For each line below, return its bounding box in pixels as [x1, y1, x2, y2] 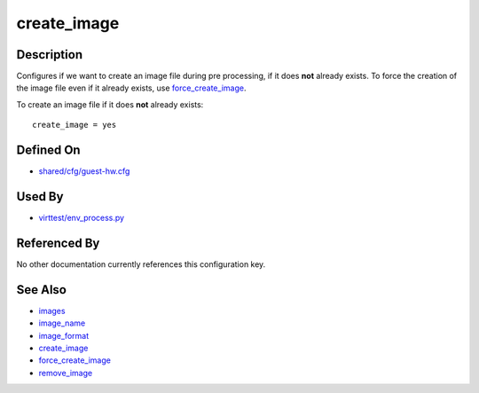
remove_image [38, 367, 93, 378]
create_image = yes [32, 120, 117, 130]
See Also [16, 282, 67, 297]
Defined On [16, 143, 81, 158]
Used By [16, 189, 64, 204]
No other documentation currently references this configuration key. [16, 258, 266, 270]
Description [16, 47, 83, 62]
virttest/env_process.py [38, 213, 124, 224]
